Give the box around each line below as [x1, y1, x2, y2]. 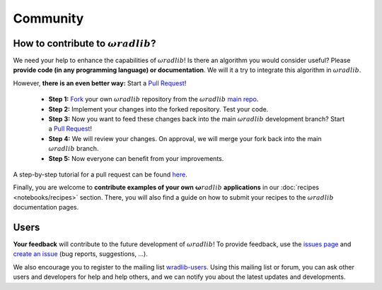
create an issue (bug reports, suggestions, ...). [13, 250, 148, 258]
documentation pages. [13, 203, 79, 212]
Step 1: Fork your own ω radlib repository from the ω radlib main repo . [48, 95, 259, 104]
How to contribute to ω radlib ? [13, 37, 156, 49]
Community [13, 11, 84, 26]
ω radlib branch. [48, 145, 99, 153]
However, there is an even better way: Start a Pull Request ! [13, 78, 187, 87]
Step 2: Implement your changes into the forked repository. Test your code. [48, 104, 269, 113]
